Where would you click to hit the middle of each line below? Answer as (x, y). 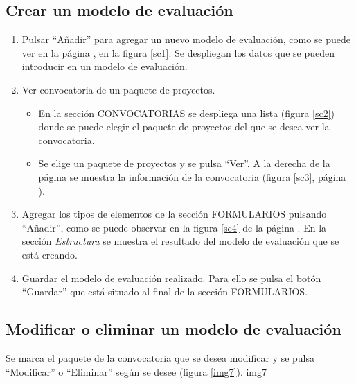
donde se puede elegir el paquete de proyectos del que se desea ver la (184, 126)
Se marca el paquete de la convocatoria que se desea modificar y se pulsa (160, 357)
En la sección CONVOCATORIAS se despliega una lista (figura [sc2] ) (187, 113)
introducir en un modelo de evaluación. (105, 66)
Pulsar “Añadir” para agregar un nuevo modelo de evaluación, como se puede (186, 39)
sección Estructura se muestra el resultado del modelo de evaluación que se (180, 241)
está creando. (50, 254)
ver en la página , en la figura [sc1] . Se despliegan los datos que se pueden (178, 52)
